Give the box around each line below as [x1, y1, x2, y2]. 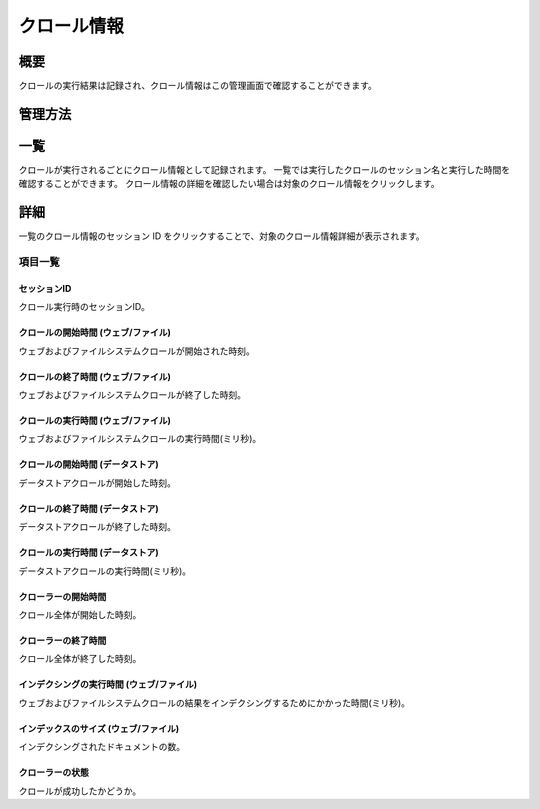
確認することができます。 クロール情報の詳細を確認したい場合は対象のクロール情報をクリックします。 [18, 178, 440, 190]
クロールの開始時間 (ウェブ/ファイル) [18, 326, 172, 339]
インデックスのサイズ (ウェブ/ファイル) [18, 722, 180, 734]
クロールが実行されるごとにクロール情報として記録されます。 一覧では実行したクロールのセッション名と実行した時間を [18, 163, 511, 175]
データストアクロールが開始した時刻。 [18, 476, 177, 489]
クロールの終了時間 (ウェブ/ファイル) [18, 370, 172, 382]
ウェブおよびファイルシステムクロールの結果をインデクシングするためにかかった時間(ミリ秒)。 [18, 696, 410, 709]
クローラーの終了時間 [18, 634, 107, 646]
